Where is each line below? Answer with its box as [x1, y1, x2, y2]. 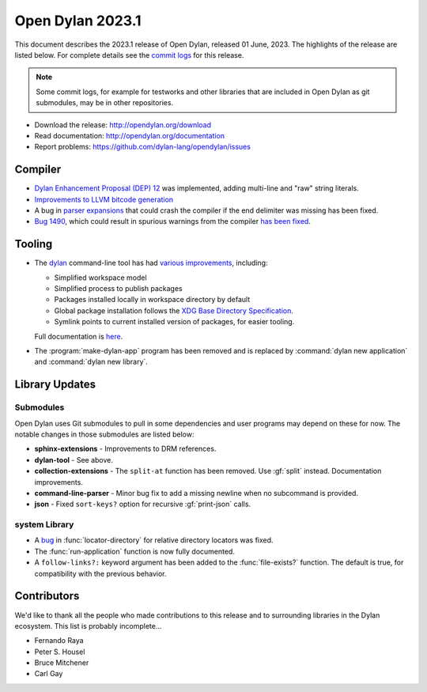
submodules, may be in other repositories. [36, 98, 174, 108]
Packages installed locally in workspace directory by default [54, 295, 251, 304]
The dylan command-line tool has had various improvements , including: [34, 258, 268, 268]
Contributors [14, 589, 80, 603]
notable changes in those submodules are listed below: [14, 429, 195, 439]
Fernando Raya [34, 636, 84, 645]
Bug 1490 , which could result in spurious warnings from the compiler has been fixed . [34, 217, 312, 226]
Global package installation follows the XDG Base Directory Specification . [54, 305, 294, 316]
